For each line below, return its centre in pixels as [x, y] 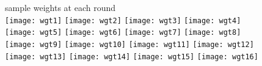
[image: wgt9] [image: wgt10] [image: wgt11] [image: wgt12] [129, 44]
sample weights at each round [60, 7]
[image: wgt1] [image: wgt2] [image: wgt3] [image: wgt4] [123, 20]
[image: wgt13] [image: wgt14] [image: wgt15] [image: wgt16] [132, 57]
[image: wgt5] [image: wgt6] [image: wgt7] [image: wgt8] [123, 33]
